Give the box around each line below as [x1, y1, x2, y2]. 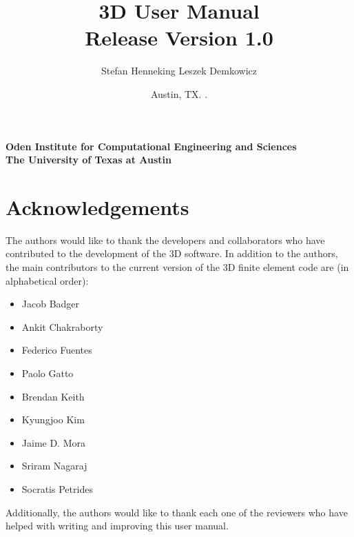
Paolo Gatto [21, 365, 74, 380]
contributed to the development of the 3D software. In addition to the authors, [6, 246, 338, 261]
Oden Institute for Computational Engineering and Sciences [6, 139, 297, 153]
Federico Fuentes [21, 343, 92, 357]
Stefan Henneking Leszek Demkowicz [101, 63, 257, 78]
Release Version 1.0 [85, 23, 273, 52]
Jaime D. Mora [21, 435, 86, 449]
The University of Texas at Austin [6, 152, 171, 167]
